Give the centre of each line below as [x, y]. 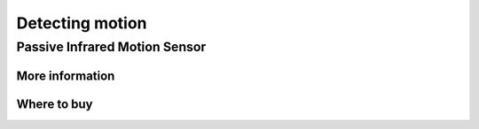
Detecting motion [82, 23]
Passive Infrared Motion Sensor [111, 47]
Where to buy [55, 104]
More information [66, 76]
